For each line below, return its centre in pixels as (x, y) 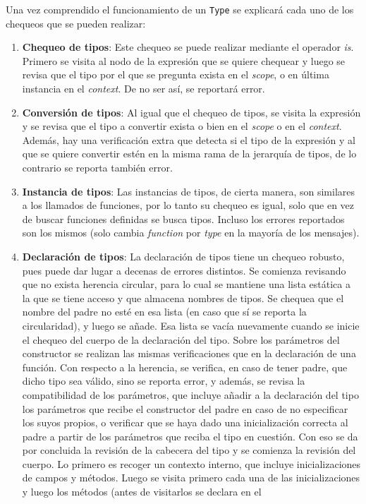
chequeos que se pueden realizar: (76, 23)
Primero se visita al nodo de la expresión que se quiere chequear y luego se (184, 60)
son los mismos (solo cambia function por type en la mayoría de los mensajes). (191, 233)
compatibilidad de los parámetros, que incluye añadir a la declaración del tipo (190, 394)
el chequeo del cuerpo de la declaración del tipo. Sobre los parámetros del (181, 339)
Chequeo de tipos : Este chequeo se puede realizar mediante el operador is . (188, 47)
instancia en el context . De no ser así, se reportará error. (144, 89)
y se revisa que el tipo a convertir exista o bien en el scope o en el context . (182, 126)
